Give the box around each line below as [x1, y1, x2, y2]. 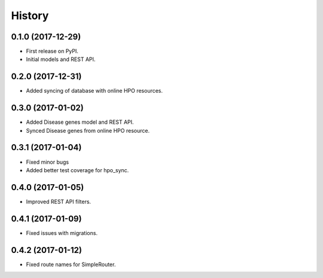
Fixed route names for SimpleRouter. [26, 261, 116, 268]
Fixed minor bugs [26, 158, 69, 166]
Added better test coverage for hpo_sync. [26, 166, 129, 173]
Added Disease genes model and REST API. [26, 118, 134, 126]
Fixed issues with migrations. [26, 229, 98, 236]
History [11, 9, 49, 22]
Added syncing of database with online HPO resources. [26, 87, 163, 94]
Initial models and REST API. [26, 56, 96, 63]
